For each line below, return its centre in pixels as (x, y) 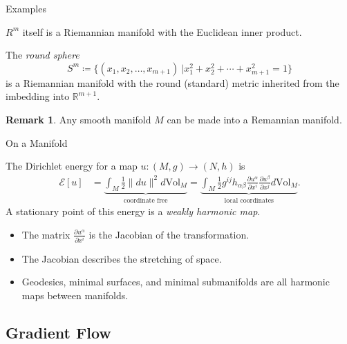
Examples (26, 8)
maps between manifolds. (75, 295)
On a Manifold (37, 142)
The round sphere (43, 55)
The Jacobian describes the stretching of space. (122, 258)
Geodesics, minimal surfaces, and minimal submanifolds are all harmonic (176, 282)
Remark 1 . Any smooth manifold (78, 119)
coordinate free (146, 200)
